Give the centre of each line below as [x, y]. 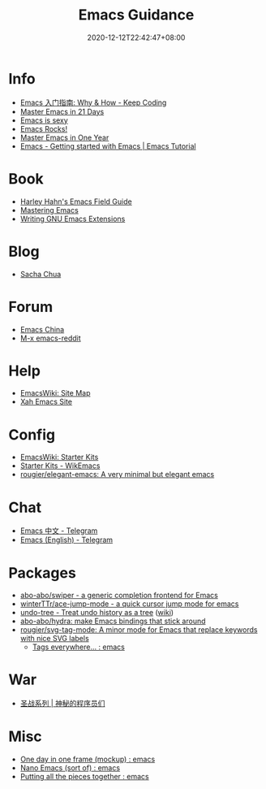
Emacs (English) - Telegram [66, 540]
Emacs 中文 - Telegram [59, 531]
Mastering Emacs [49, 210]
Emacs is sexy [44, 120]
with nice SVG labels [54, 639]
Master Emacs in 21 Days [62, 111]
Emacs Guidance [136, 15]
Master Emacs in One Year [64, 137]
